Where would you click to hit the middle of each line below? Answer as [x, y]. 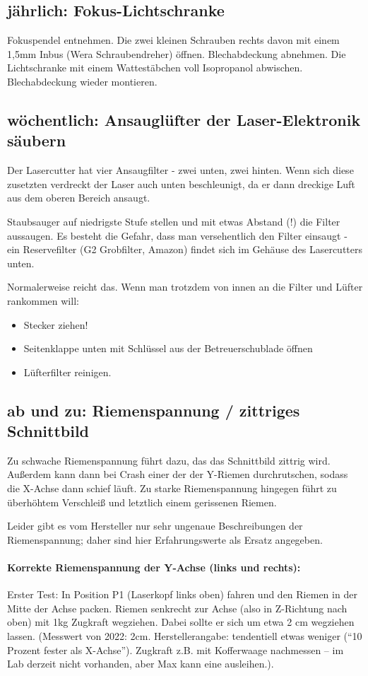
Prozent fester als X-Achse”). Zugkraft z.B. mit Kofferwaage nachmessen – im [176, 649]
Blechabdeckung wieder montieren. [82, 81]
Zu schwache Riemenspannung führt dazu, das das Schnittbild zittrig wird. [169, 460]
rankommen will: [43, 300]
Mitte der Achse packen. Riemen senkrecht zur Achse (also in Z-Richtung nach [177, 608]
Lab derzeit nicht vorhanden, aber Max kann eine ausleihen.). [141, 664]
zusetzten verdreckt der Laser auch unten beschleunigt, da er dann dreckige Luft [181, 183]
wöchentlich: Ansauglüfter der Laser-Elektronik [184, 119]
